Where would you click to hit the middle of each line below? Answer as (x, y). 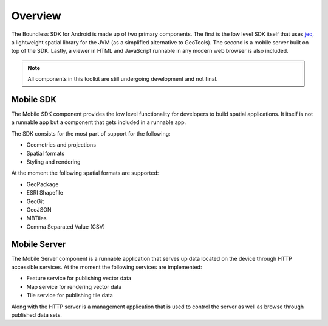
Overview (36, 16)
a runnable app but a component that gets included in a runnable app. (99, 122)
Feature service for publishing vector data (79, 278)
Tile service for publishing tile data (70, 296)
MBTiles (36, 218)
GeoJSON (39, 209)
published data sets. (36, 315)
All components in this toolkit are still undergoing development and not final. (123, 79)
